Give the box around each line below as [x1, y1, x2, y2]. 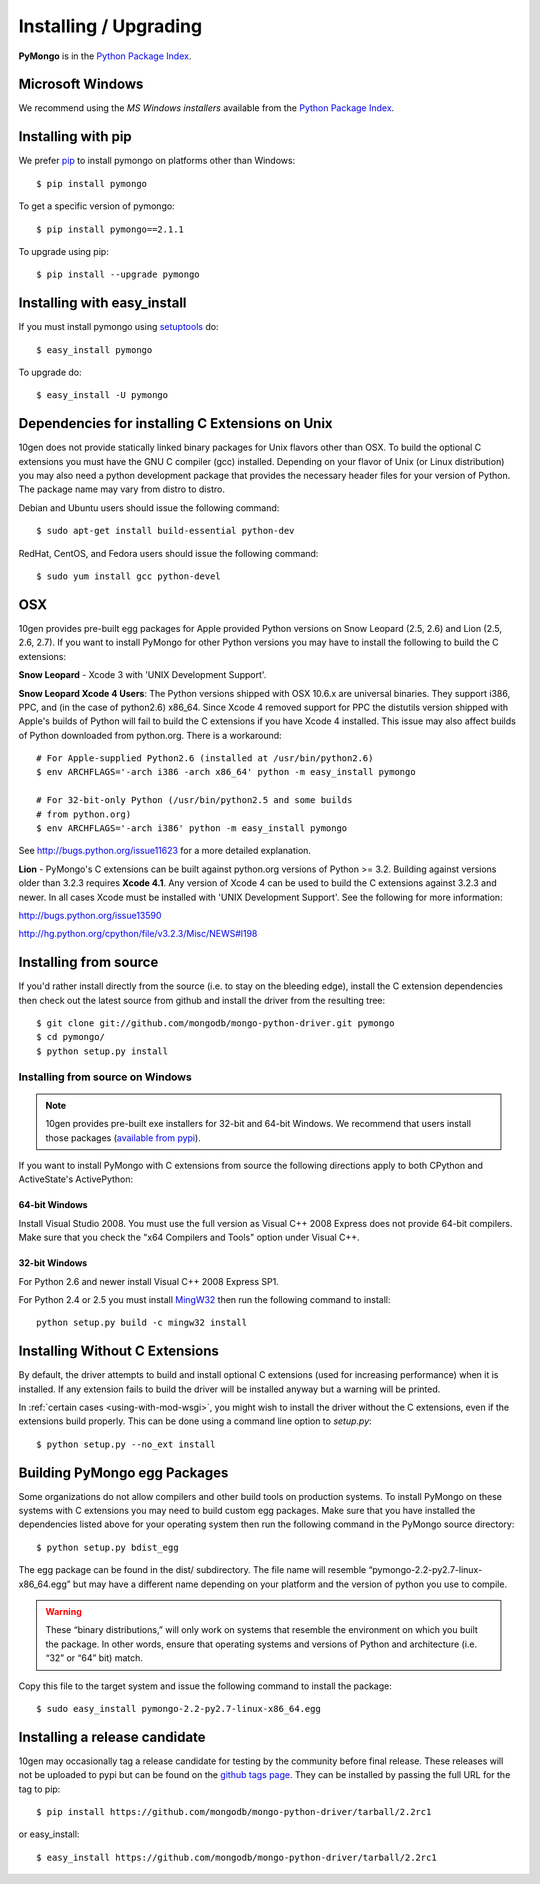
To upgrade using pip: [18, 245, 109, 257]
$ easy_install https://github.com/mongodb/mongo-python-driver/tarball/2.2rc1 [36, 1851, 437, 1863]
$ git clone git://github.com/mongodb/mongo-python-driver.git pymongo [36, 1018, 395, 1029]
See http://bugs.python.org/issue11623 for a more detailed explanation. [18, 845, 312, 857]
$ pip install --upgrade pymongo [36, 269, 200, 280]
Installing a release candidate [18, 1728, 206, 1745]
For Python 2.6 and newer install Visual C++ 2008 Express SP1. [18, 1275, 279, 1287]
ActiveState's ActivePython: [18, 1173, 134, 1185]
